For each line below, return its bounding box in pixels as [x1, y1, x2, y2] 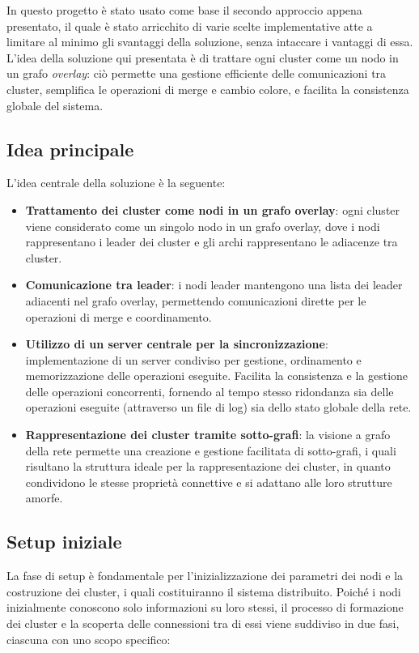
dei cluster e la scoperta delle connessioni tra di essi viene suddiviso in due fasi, [6, 615, 400, 632]
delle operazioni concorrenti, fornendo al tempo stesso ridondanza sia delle [25, 382, 394, 399]
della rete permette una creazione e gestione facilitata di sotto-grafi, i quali [25, 442, 396, 459]
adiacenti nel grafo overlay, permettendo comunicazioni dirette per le [25, 292, 366, 309]
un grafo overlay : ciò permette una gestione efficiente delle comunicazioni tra [6, 65, 387, 82]
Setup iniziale [6, 529, 122, 554]
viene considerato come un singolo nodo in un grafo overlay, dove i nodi [25, 217, 380, 234]
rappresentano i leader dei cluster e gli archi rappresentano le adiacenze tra [25, 233, 398, 250]
